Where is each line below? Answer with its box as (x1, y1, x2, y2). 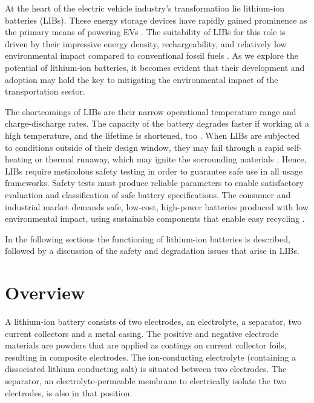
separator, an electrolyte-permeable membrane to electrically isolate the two (5, 374, 287, 387)
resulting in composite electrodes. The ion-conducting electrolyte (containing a (5, 350, 296, 363)
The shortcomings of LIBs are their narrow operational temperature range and (5, 105, 296, 118)
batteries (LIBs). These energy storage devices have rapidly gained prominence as (5, 13, 307, 26)
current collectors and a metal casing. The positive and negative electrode (5, 327, 278, 339)
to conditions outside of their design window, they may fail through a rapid (5, 141, 284, 153)
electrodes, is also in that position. (5, 386, 132, 399)
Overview (5, 280, 85, 305)
